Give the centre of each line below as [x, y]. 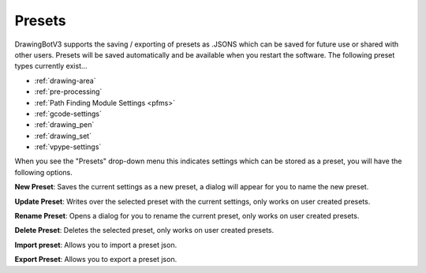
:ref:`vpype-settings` [68, 147]
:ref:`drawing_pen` [64, 125]
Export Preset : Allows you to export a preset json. [96, 260]
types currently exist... [51, 66]
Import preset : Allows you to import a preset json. [96, 245]
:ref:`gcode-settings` [68, 114]
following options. [43, 172]
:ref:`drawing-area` [65, 80]
